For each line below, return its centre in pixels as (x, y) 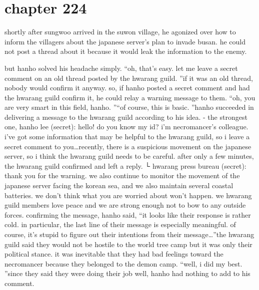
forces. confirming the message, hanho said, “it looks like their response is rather (128, 214)
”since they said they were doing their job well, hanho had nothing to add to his (127, 273)
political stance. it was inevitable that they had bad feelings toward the (114, 254)
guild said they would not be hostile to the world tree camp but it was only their (128, 244)
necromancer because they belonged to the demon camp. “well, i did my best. (123, 263)
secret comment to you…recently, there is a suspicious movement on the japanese (128, 146)
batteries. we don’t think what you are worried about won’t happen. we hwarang (128, 195)
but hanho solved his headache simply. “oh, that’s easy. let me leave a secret (121, 68)
